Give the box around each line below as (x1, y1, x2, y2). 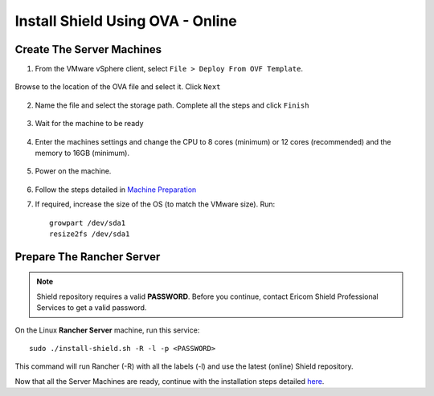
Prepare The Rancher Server (14, 250, 161, 263)
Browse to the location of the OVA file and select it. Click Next (14, 82, 221, 92)
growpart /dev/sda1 (49, 218, 126, 227)
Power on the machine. (35, 166, 112, 176)
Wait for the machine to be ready (35, 119, 144, 129)
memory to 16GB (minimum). (35, 149, 130, 158)
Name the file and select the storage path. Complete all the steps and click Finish (35, 100, 309, 110)
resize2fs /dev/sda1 (49, 229, 130, 239)
